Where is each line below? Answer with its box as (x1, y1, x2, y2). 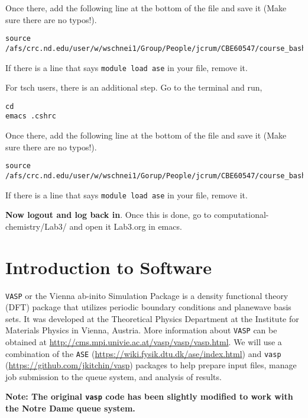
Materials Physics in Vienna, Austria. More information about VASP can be (5, 324, 277, 336)
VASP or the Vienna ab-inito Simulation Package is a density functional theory (5, 289, 288, 301)
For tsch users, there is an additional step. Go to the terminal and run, (5, 81, 262, 94)
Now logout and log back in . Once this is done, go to (5, 208, 212, 221)
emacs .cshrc (5, 112, 56, 121)
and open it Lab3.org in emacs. (69, 220, 182, 232)
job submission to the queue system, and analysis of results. (5, 370, 222, 382)
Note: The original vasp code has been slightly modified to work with (5, 390, 293, 403)
